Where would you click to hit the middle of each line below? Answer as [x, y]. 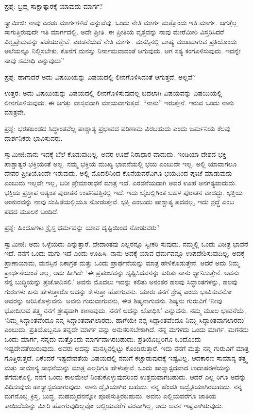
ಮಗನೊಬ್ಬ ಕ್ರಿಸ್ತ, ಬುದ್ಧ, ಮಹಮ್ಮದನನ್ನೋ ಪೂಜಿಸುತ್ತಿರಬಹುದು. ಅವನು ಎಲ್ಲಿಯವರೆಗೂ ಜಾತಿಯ [110, 396]
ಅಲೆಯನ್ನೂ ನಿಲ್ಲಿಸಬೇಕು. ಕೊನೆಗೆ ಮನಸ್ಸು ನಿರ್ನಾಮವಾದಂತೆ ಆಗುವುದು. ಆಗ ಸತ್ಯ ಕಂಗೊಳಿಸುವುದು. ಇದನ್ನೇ [123, 51]
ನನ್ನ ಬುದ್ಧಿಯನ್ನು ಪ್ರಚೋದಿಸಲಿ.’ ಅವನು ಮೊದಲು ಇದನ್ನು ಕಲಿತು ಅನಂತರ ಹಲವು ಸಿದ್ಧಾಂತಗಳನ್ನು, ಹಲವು [121, 282]
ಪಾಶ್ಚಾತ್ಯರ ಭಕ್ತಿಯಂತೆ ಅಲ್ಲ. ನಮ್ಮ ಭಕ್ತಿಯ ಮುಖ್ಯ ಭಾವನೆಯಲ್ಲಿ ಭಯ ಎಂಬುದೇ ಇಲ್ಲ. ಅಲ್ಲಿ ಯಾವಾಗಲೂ [121, 163]
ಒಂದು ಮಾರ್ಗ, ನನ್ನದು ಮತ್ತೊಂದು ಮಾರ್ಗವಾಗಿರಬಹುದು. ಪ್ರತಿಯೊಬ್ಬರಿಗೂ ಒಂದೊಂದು [103, 339]
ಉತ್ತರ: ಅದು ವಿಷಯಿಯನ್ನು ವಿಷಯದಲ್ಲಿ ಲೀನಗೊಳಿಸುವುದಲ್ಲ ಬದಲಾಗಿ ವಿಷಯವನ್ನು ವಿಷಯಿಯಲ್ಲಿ [113, 93]
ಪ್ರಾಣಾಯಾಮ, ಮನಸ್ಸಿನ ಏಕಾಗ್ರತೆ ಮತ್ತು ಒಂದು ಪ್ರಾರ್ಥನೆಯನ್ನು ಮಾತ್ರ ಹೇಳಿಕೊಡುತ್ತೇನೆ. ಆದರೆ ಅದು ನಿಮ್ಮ [122, 263]
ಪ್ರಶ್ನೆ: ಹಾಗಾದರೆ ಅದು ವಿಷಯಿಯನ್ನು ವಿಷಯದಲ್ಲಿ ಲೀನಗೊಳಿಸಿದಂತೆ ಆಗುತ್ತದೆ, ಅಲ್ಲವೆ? [100, 76]
